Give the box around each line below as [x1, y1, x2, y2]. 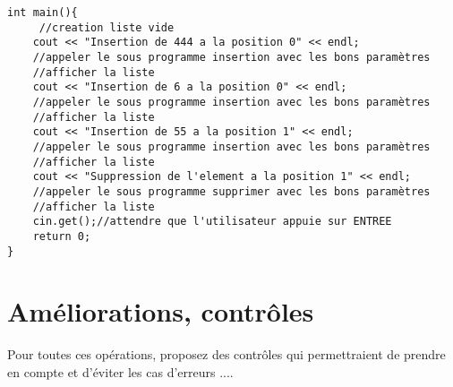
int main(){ [7, 6, 78, 19]
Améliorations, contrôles [7, 293, 314, 330]
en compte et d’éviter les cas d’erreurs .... [7, 362, 234, 381]
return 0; [32, 229, 91, 243]
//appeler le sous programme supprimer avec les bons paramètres [32, 185, 431, 198]
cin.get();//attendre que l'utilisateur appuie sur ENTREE [32, 215, 392, 228]
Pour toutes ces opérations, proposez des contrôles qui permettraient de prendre [7, 345, 446, 364]
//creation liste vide [38, 21, 175, 34]
